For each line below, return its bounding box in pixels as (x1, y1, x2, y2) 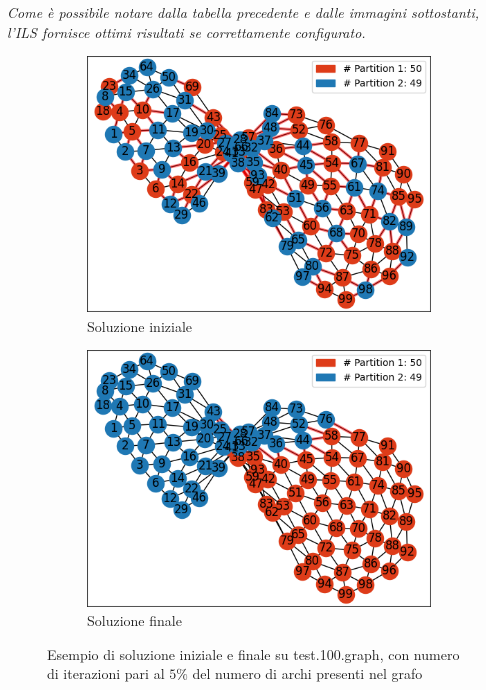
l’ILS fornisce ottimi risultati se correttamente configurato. (7, 21, 366, 42)
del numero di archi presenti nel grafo (192, 663, 423, 684)
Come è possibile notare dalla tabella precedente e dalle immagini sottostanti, (7, 2, 480, 22)
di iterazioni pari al (47, 663, 165, 684)
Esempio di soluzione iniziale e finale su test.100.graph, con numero (47, 643, 460, 664)
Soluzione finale (87, 610, 182, 631)
